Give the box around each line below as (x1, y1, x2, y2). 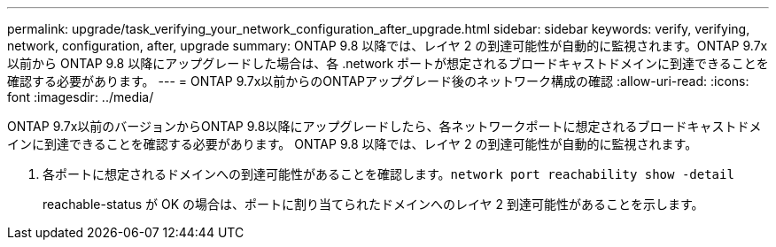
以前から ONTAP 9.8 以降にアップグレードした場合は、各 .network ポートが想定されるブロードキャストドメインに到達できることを (7, 56, 769, 71)
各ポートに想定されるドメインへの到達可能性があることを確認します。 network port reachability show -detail (43, 166, 734, 181)
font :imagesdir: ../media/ (7, 89, 154, 104)
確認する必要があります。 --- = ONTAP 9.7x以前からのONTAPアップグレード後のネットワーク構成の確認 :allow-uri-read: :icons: (7, 73, 749, 89)
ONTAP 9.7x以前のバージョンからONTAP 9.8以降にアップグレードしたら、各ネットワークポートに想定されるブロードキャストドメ (7, 119, 762, 134)
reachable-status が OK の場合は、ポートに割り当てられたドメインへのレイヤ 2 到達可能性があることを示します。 (43, 197, 704, 212)
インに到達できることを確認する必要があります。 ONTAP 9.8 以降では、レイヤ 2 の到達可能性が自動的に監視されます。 (7, 136, 698, 151)
